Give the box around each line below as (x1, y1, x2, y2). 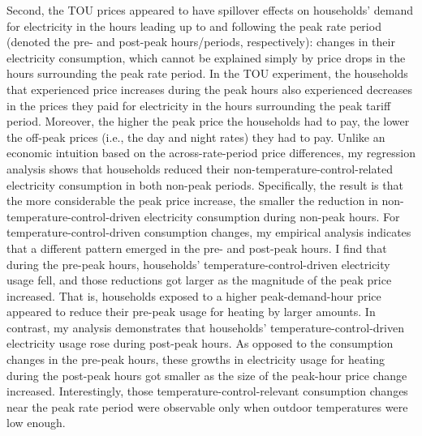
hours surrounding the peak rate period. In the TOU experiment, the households (6, 65, 408, 82)
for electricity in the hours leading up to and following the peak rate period (6, 17, 381, 34)
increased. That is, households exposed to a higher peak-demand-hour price (6, 287, 381, 304)
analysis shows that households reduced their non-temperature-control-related (6, 160, 393, 177)
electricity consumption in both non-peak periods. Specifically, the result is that (6, 176, 403, 193)
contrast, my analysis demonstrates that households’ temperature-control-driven (6, 318, 404, 336)
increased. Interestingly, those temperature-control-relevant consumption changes (6, 383, 408, 400)
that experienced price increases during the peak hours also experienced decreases (6, 80, 413, 97)
